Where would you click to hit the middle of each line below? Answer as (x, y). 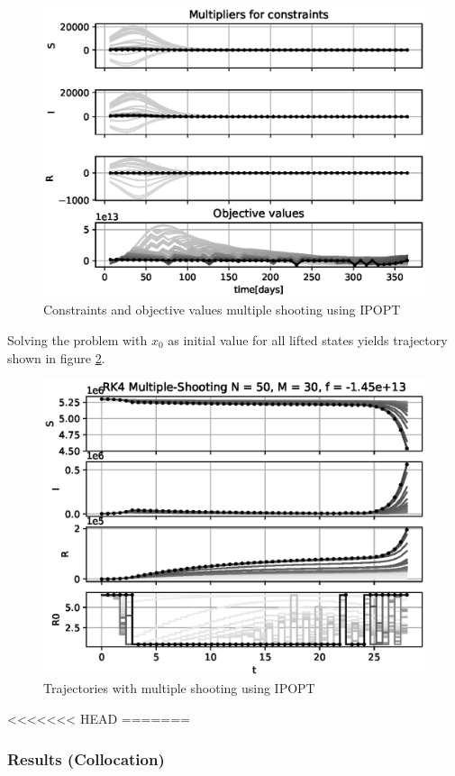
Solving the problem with (77, 339)
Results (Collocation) (86, 758)
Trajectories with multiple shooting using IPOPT (179, 688)
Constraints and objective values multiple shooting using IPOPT (222, 310)
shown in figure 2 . (56, 357)
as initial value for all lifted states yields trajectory (308, 339)
